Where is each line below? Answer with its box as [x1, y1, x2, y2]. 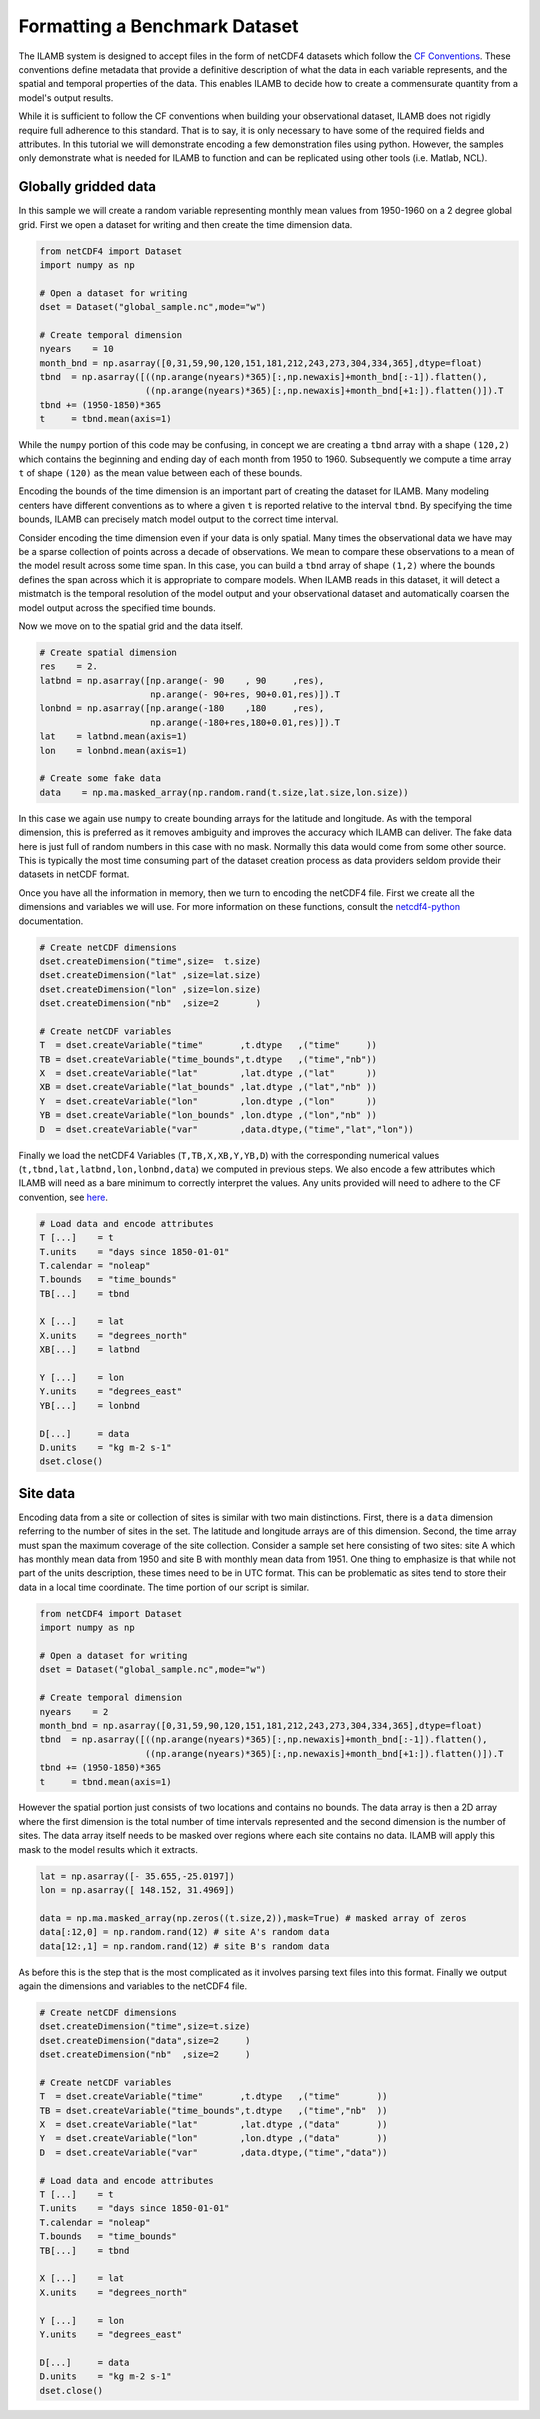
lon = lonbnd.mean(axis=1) [39, 745, 188, 756]
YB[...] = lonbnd [39, 1400, 140, 1411]
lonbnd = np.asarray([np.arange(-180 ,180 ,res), [39, 703, 325, 714]
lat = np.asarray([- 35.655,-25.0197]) [39, 1870, 235, 1882]
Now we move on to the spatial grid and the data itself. [18, 620, 244, 632]
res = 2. [39, 661, 99, 672]
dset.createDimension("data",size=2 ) [39, 2035, 251, 2046]
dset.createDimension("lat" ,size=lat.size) [39, 970, 262, 981]
